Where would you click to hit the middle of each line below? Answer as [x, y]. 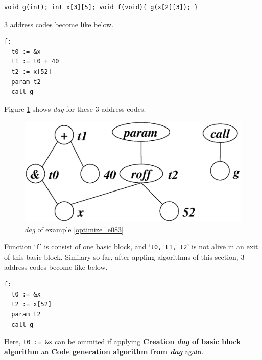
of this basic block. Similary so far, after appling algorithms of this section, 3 [124, 257]
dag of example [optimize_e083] [74, 229]
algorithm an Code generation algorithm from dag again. [104, 351]
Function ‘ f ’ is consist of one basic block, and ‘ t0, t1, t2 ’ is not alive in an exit [131, 247]
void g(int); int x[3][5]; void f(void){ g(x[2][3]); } [101, 7]
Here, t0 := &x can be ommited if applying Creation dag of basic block [123, 341]
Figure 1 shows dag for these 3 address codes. [75, 108]
